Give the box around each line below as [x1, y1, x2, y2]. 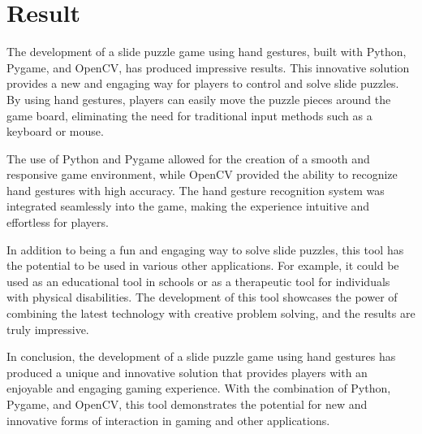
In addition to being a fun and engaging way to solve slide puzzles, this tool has [6, 241, 404, 258]
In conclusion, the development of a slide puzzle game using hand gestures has [6, 348, 396, 365]
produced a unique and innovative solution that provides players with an [6, 363, 368, 380]
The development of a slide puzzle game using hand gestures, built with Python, [6, 43, 407, 60]
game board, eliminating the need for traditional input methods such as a [6, 106, 372, 124]
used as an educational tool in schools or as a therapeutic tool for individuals [6, 272, 390, 289]
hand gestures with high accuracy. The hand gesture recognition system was [6, 181, 385, 198]
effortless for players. [6, 214, 109, 231]
